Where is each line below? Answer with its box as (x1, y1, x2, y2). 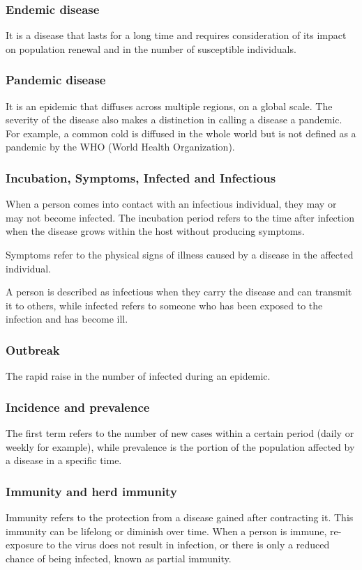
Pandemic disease (6, 71, 106, 88)
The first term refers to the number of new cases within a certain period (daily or (6, 426, 354, 440)
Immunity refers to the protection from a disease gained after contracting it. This (6, 510, 354, 524)
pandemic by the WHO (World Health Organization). (6, 139, 235, 154)
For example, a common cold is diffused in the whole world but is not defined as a (6, 125, 356, 140)
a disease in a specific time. (6, 453, 122, 468)
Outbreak (6, 341, 60, 358)
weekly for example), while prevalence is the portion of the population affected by (6, 439, 355, 454)
